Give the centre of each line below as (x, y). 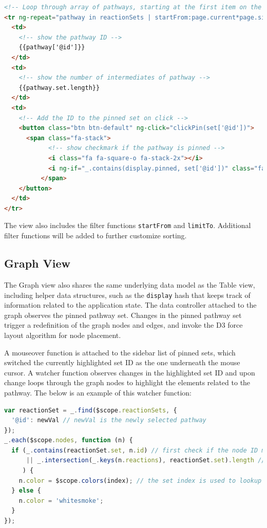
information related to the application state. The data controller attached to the (130, 305)
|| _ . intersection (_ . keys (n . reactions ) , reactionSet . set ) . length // (146, 460)
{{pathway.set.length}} (59, 88)
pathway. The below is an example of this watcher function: (98, 392)
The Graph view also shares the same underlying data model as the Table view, (130, 284)
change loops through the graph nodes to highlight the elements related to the (127, 382)
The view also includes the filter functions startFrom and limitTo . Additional (128, 225)
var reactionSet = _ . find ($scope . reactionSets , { (91, 410)
